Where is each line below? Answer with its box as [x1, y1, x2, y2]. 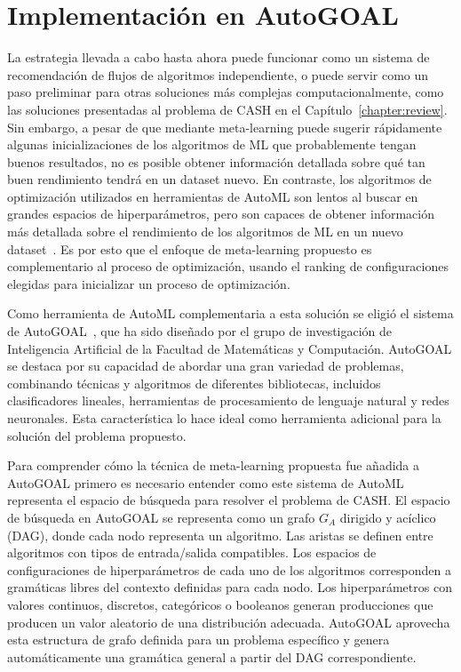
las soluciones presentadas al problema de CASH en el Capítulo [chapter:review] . [7, 100, 448, 118]
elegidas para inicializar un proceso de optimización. [7, 274, 290, 292]
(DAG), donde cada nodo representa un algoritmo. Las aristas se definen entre [7, 525, 433, 544]
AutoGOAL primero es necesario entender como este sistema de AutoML [7, 473, 404, 492]
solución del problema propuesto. [7, 426, 187, 444]
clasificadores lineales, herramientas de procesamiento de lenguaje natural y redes [7, 391, 449, 410]
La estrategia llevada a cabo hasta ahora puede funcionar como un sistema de [7, 48, 430, 67]
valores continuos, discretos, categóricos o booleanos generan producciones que [7, 595, 433, 613]
